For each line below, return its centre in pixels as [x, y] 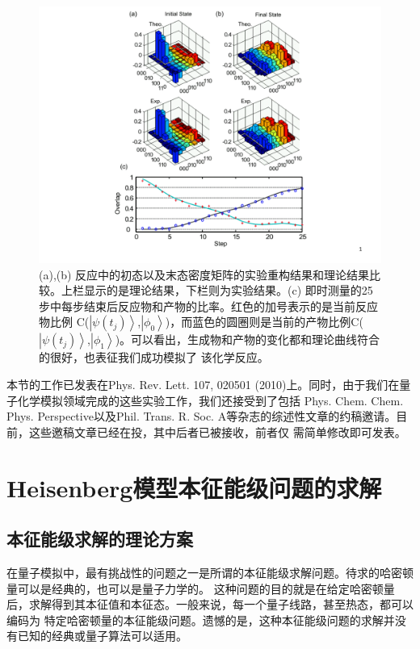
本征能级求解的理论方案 [100, 539]
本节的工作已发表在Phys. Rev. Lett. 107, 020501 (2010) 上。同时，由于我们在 [203, 384]
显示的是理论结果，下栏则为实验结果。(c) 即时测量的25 [228, 290]
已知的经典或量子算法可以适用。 [102, 636]
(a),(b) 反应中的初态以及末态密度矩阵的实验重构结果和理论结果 [204, 274]
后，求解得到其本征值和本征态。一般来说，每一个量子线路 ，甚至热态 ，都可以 [210, 604]
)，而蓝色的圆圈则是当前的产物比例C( [264, 322]
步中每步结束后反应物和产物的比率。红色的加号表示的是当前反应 [208, 306]
